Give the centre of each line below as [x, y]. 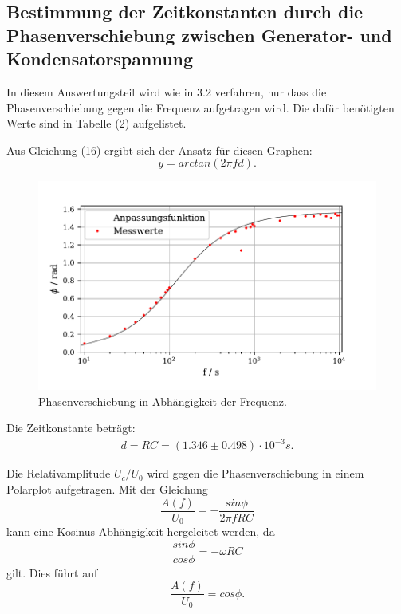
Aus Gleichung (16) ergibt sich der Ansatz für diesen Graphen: [159, 150]
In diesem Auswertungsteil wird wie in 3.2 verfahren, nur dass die [167, 91]
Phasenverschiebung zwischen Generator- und [199, 35]
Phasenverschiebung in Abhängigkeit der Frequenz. [163, 401]
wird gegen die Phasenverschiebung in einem [256, 473]
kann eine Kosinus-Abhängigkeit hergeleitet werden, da [141, 531]
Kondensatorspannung [100, 59]
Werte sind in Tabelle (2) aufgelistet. [96, 123]
